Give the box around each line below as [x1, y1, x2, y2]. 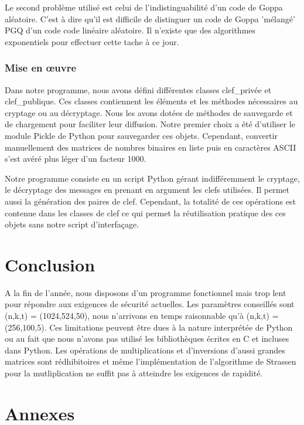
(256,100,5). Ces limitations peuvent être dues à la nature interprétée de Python [5, 321, 293, 333]
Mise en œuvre [5, 60, 77, 75]
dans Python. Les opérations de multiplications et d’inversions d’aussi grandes [5, 344, 285, 356]
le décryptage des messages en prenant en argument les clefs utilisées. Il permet [5, 183, 290, 196]
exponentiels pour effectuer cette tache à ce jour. [5, 35, 179, 47]
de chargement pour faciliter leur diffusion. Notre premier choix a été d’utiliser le [5, 118, 295, 130]
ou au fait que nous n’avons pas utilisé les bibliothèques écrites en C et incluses [5, 332, 289, 345]
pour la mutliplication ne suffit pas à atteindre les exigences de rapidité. [5, 367, 263, 379]
